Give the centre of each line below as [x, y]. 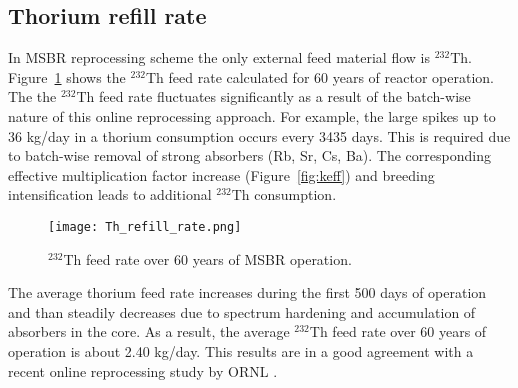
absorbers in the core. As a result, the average [149, 331]
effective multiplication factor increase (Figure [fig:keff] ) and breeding [221, 174]
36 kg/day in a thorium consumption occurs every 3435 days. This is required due [259, 135]
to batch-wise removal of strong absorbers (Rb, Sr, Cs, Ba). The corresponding [249, 155]
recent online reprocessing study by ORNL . [143, 370]
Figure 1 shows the [67, 76]
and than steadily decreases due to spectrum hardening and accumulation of [242, 311]
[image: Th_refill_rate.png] [145, 226]
